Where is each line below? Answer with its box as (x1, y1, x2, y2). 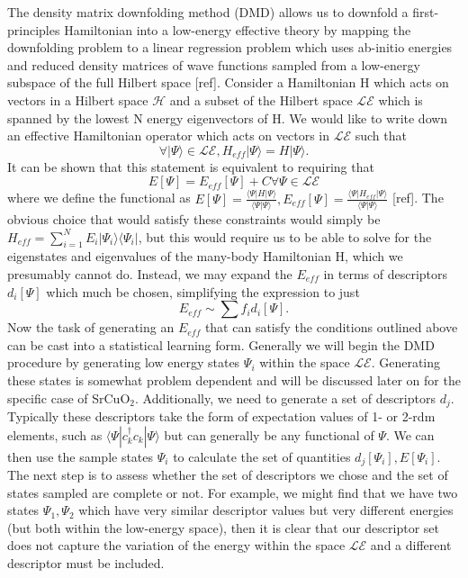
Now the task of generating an (7, 318, 175, 337)
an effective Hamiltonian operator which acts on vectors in (7, 126, 330, 145)
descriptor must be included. (7, 554, 165, 573)
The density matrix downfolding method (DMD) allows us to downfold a (7, 3, 409, 21)
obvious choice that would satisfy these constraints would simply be (7, 210, 381, 229)
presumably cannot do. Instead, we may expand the (7, 265, 292, 284)
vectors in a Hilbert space (7, 90, 148, 109)
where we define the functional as (7, 188, 191, 207)
